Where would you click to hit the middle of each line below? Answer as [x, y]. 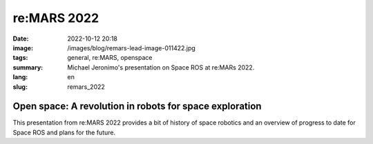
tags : [20, 58]
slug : [20, 87]
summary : [28, 67]
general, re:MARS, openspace [110, 58]
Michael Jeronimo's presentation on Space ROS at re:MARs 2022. [161, 67]
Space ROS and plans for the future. [64, 132]
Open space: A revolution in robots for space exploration [137, 106]
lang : [20, 77]
